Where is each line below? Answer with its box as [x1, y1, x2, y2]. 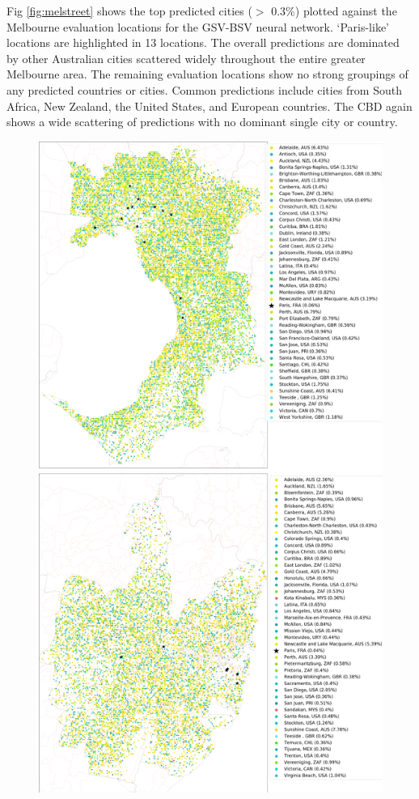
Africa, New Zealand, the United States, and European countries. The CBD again [6, 97, 413, 114]
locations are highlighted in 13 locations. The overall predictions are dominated [6, 34, 400, 51]
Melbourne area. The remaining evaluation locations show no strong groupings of [6, 66, 408, 82]
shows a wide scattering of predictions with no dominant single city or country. [6, 113, 398, 130]
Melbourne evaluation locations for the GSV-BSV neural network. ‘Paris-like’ [6, 18, 389, 35]
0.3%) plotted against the [271, 2, 397, 19]
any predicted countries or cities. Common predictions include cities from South [6, 81, 402, 98]
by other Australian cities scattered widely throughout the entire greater [6, 49, 366, 66]
